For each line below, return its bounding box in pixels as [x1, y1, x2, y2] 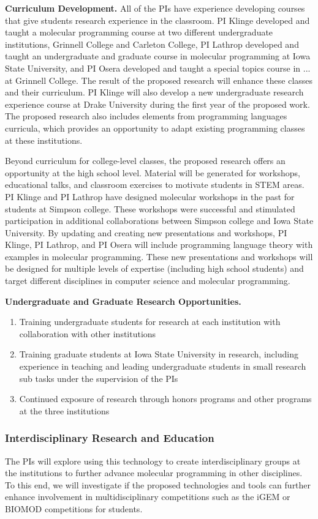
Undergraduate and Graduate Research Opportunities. [5, 294, 241, 307]
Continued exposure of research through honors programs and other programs [19, 392, 312, 405]
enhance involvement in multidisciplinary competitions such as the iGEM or [5, 490, 290, 503]
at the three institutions [19, 404, 110, 417]
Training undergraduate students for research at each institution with [19, 315, 281, 328]
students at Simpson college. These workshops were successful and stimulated [5, 202, 295, 215]
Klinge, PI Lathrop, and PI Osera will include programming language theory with [5, 238, 313, 251]
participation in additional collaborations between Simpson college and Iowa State [5, 214, 314, 227]
